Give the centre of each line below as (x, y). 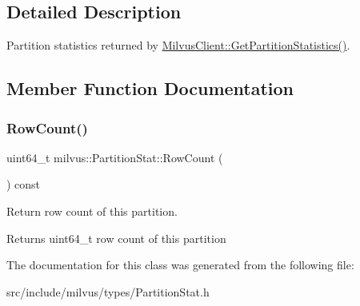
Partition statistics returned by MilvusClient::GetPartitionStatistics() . (178, 45)
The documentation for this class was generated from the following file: (180, 265)
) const (24, 184)
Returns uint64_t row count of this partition (116, 238)
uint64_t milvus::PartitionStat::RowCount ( (115, 157)
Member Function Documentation (150, 88)
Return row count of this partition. (92, 211)
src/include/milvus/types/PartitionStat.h (108, 291)
